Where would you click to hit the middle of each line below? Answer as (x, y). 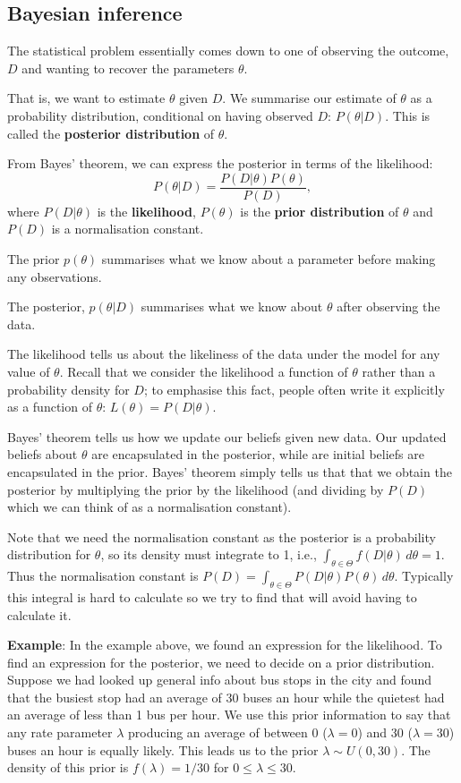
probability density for (68, 389)
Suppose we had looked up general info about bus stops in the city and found (220, 680)
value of (29, 371)
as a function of (50, 407)
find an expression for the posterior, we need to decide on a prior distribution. (221, 662)
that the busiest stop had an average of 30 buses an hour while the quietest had (226, 697)
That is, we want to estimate (86, 98)
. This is (408, 115)
